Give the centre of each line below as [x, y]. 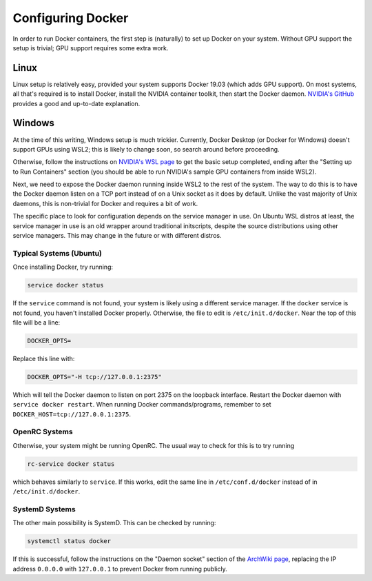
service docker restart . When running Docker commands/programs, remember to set [142, 405]
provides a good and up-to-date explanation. [76, 103]
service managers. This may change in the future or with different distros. [117, 236]
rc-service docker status [71, 464]
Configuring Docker [71, 18]
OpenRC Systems [43, 432]
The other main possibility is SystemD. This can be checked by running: [114, 523]
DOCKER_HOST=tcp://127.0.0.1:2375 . [72, 414]
